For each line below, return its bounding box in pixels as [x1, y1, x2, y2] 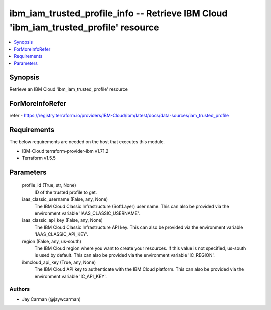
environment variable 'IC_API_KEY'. [34, 273, 107, 279]
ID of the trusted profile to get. [34, 189, 97, 195]
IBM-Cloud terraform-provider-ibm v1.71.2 [22, 148, 109, 154]
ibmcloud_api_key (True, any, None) [22, 259, 96, 265]
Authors [9, 286, 30, 293]
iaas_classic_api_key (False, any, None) [22, 217, 103, 223]
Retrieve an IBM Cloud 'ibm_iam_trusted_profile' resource [9, 86, 128, 92]
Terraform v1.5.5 [22, 155, 56, 161]
